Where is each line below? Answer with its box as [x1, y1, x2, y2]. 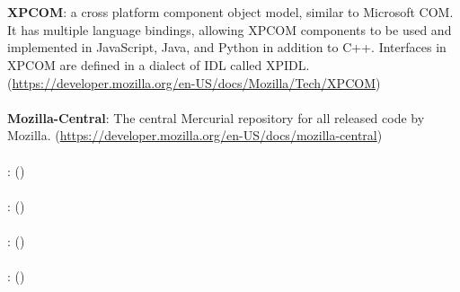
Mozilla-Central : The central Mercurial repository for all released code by [7, 108, 425, 127]
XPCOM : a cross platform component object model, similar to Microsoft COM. [7, 3, 454, 22]
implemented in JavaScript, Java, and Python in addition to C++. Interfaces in [7, 38, 447, 57]
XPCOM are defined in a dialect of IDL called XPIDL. [7, 55, 310, 74]
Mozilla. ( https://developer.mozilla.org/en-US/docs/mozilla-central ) [7, 126, 383, 145]
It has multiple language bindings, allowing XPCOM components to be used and [7, 20, 452, 39]
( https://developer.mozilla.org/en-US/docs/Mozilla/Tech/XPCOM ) [7, 73, 381, 92]
